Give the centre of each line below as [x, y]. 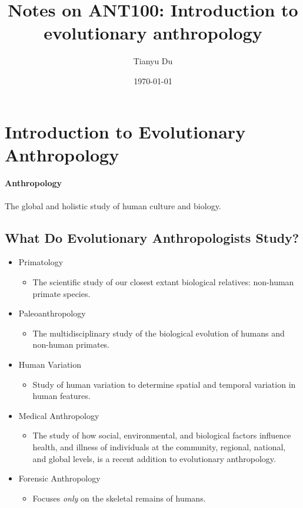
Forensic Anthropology [59, 478]
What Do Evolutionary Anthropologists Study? [152, 237]
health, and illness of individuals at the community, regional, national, [159, 447]
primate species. [61, 293]
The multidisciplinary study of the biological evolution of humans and [159, 333]
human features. [61, 396]
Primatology [41, 262]
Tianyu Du [153, 61]
